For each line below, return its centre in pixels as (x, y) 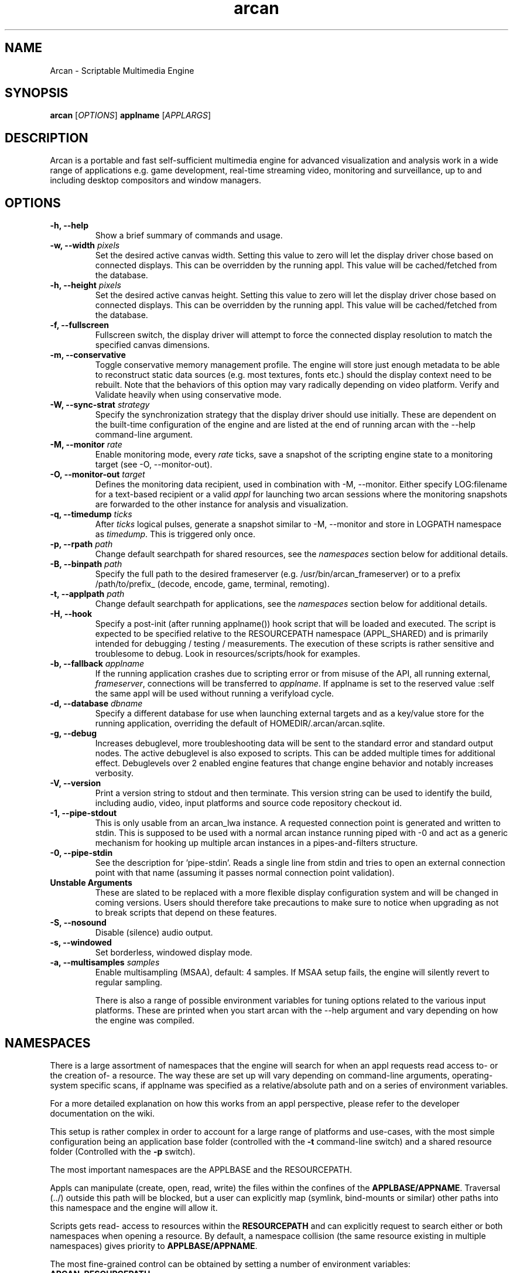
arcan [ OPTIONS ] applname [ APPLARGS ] (131, 115)
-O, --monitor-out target (98, 475)
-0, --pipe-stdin (81, 853)
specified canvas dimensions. (153, 345)
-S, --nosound (78, 923)
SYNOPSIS (37, 93)
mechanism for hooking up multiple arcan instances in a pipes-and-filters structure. (256, 843)
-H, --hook (71, 614)
